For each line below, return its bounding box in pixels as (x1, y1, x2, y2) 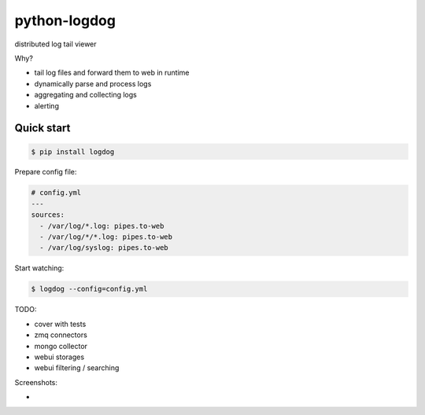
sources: (31, 211, 65, 219)
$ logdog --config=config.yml (31, 285, 148, 294)
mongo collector (34, 341, 88, 351)
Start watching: (14, 263, 65, 273)
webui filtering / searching (34, 363, 120, 373)
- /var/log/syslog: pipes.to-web (39, 244, 168, 252)
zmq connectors (34, 330, 88, 340)
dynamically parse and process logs (34, 79, 152, 88)
